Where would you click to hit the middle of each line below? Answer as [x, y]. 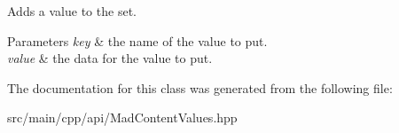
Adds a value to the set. [72, 11]
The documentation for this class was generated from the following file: [200, 87]
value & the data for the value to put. [110, 58]
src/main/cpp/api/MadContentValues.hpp [122, 117]
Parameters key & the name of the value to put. [137, 40]
